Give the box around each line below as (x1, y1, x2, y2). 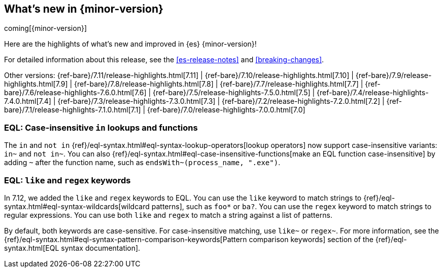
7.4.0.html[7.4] (4, 97, 51, 106)
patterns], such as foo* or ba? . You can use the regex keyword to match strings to (151, 202, 432, 211)
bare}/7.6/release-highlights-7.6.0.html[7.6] (4, 88, 147, 97)
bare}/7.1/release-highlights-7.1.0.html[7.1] (4, 105, 141, 114)
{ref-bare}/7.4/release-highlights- (317, 88, 429, 97)
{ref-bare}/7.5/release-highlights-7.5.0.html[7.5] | (153, 88, 315, 97)
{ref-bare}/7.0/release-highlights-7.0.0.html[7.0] (147, 105, 305, 114)
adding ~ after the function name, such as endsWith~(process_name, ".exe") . (4, 158, 281, 167)
